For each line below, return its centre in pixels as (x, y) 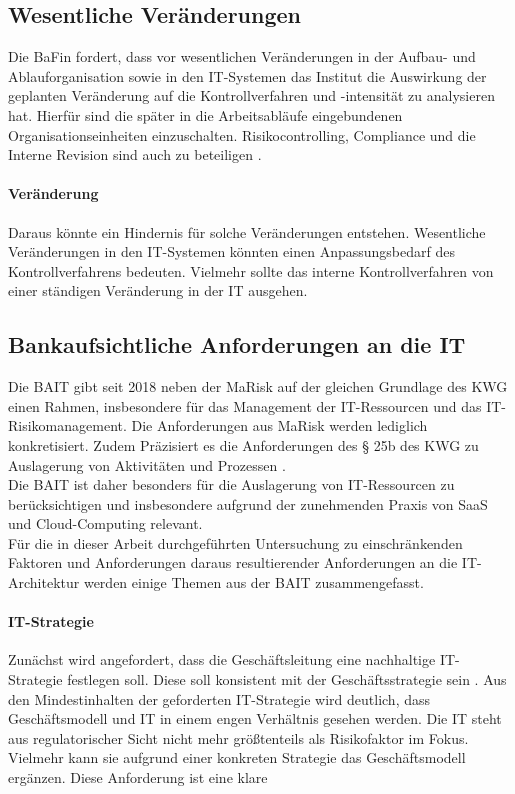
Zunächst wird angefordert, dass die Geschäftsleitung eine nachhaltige (222, 659)
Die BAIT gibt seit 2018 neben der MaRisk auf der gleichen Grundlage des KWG (258, 386)
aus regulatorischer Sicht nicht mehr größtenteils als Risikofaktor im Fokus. (238, 737)
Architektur (44, 582)
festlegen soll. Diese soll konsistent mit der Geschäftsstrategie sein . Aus (287, 679)
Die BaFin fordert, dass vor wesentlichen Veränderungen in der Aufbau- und (242, 56)
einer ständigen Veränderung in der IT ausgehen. (158, 290)
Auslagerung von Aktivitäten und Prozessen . (147, 464)
